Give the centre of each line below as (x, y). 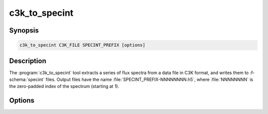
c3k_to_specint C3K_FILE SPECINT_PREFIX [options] (83, 45)
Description (28, 61)
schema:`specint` (27, 79)
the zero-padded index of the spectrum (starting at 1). (64, 86)
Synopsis (24, 30)
